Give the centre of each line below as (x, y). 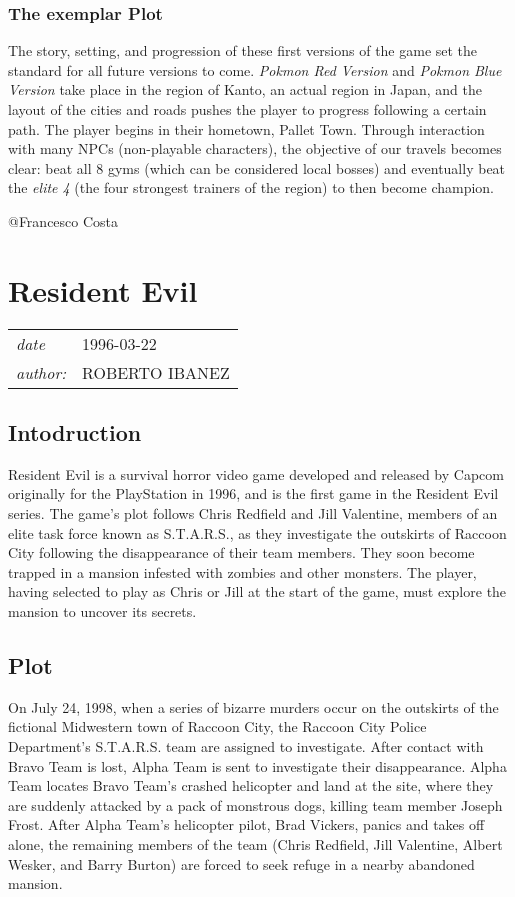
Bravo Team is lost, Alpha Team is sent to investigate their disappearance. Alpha (257, 765)
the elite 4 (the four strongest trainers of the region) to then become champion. (251, 187)
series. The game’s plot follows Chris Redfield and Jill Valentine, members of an (253, 513)
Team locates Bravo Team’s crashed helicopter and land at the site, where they (251, 785)
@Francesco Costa (63, 220)
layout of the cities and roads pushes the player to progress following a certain (247, 109)
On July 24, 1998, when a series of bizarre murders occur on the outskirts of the (253, 706)
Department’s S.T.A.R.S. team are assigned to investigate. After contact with (246, 746)
